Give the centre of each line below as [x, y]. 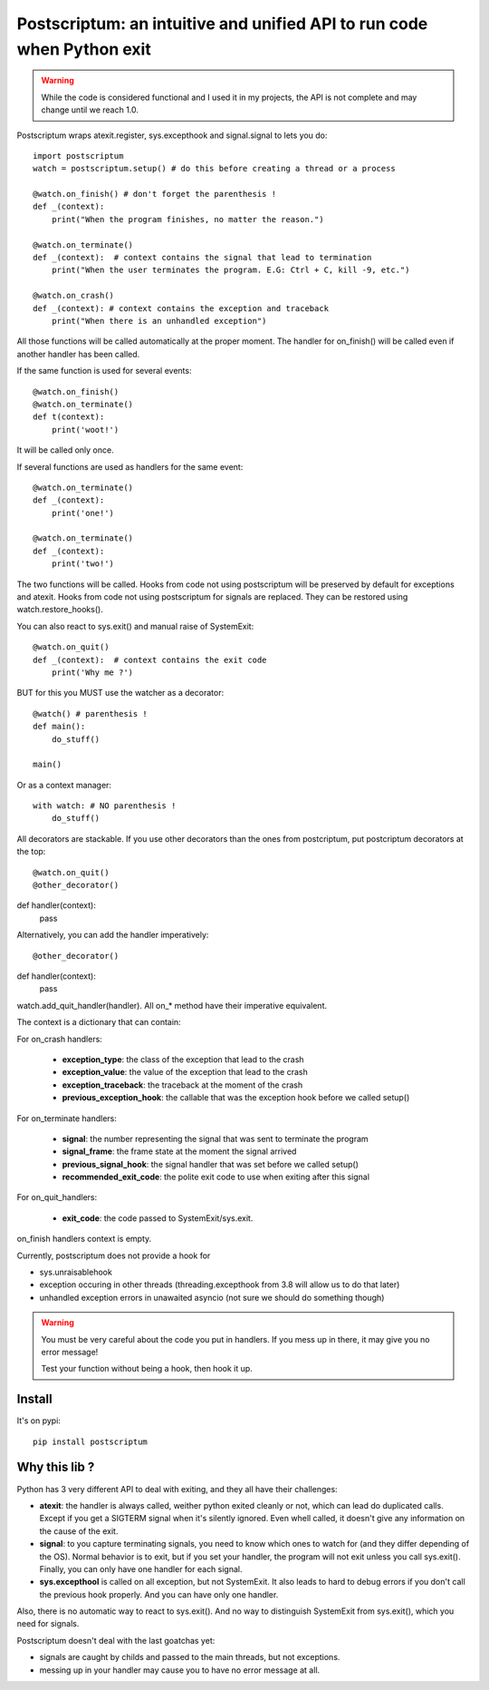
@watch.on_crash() [74, 296]
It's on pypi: [38, 1421]
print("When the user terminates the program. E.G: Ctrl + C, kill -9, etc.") [230, 270]
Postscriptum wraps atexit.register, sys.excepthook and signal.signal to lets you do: [172, 135]
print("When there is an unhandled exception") [159, 321]
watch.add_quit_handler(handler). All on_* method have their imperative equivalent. [172, 1005]
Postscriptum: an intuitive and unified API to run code [222, 24]
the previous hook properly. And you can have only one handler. [159, 1594]
